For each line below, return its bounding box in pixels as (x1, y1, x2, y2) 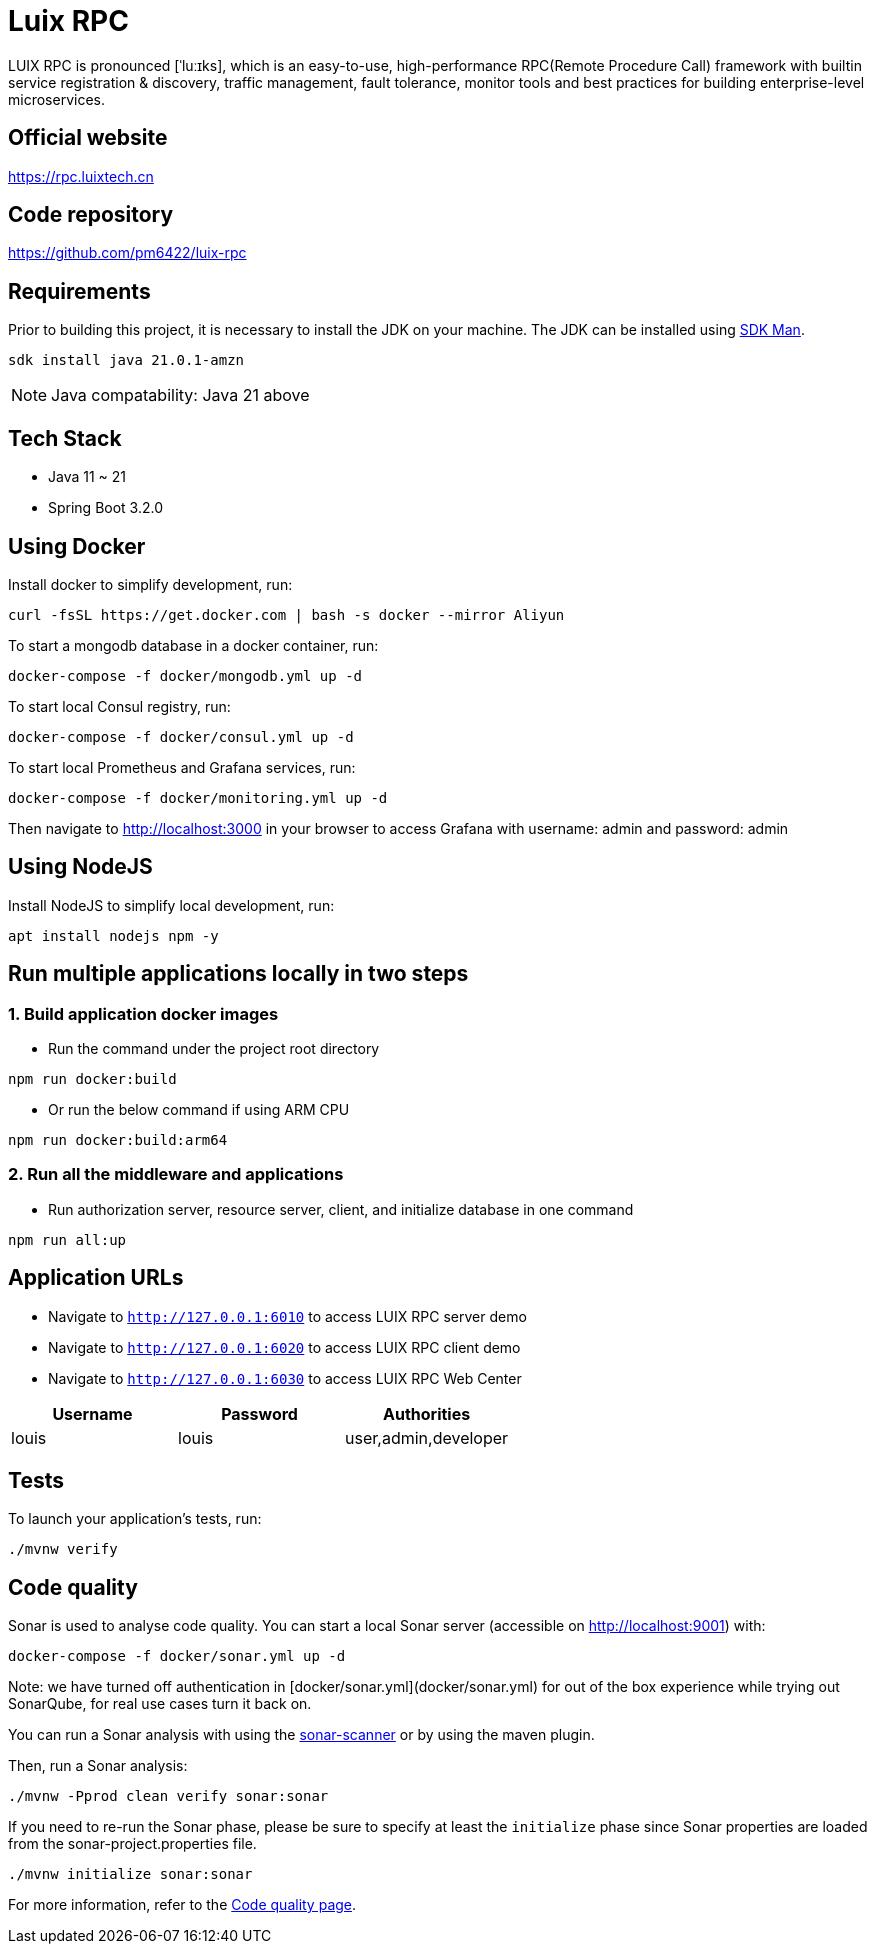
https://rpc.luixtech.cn (8, 167, 154, 185)
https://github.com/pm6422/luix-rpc (8, 244, 247, 262)
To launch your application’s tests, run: (8, 1510, 262, 1528)
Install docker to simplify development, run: (8, 575, 293, 593)
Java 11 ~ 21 (48, 468, 127, 486)
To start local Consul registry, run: (8, 697, 231, 715)
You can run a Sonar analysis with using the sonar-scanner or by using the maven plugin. (8, 1726, 595, 1744)
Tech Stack (8, 425, 122, 451)
